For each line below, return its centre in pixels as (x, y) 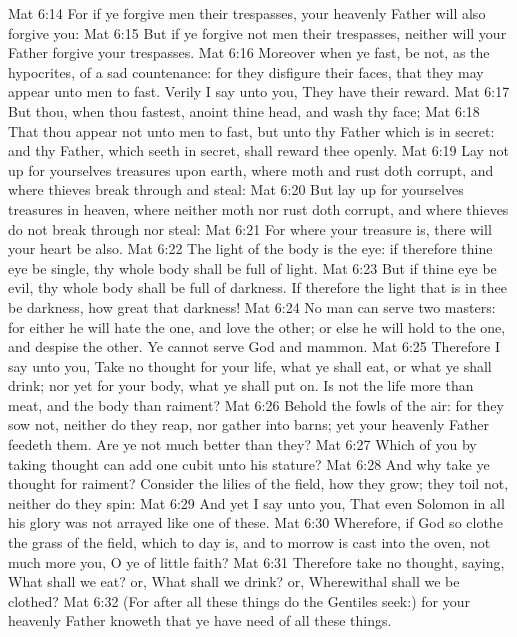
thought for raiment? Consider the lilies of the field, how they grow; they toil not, (258, 483)
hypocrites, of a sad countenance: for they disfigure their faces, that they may (246, 71)
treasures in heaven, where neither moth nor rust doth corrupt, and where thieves (258, 208)
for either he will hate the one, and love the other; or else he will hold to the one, (257, 326)
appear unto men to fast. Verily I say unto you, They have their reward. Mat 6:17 (259, 91)
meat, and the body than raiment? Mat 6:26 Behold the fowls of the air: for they (256, 404)
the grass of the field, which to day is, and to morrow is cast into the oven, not (249, 542)
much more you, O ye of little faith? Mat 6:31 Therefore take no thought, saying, (256, 561)
